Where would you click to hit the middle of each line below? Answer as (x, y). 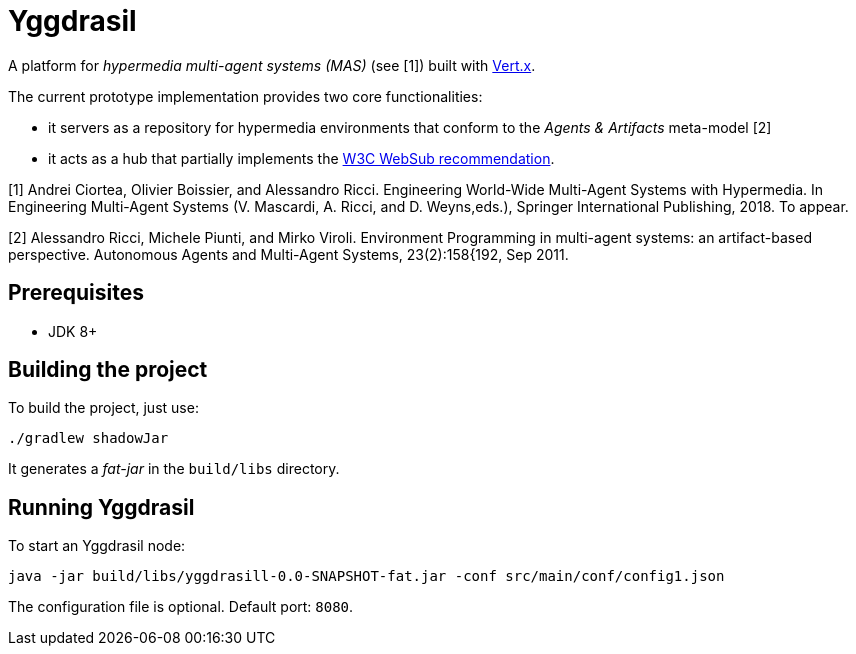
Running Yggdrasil (101, 507)
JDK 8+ (73, 331)
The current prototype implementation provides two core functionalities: (245, 96)
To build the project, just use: (103, 408)
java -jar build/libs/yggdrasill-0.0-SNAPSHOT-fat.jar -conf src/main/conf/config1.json (366, 576)
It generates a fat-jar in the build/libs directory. (174, 469)
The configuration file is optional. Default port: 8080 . (181, 607)
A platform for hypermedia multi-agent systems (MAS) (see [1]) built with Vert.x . (272, 65)
